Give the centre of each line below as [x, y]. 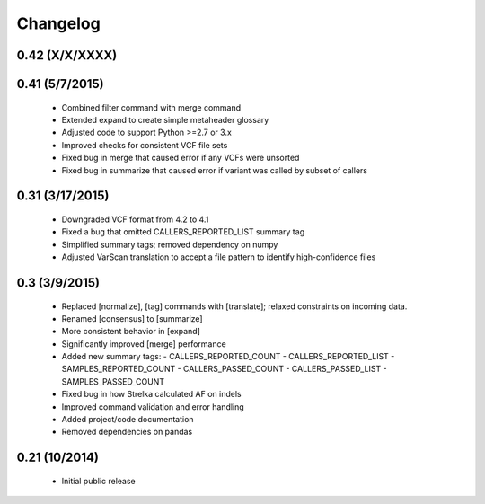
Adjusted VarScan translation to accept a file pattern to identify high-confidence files [219, 257]
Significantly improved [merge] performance [144, 344]
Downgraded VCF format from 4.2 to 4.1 [135, 219]
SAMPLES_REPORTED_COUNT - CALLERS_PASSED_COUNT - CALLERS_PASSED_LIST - [224, 369]
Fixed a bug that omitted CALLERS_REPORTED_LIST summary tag [183, 232]
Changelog [58, 23]
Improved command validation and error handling [153, 407]
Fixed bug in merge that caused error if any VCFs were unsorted [181, 158]
